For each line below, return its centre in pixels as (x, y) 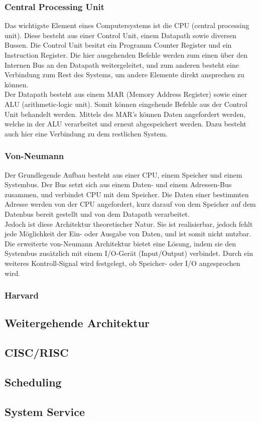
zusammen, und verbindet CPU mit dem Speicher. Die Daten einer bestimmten (127, 194)
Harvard (22, 295)
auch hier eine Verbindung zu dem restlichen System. (86, 133)
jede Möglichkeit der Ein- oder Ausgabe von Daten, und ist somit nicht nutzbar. (128, 234)
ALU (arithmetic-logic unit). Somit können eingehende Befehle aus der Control (126, 104)
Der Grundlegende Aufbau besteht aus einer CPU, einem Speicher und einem (123, 174)
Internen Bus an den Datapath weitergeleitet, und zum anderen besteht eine (122, 64)
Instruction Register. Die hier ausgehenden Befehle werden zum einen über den (126, 55)
